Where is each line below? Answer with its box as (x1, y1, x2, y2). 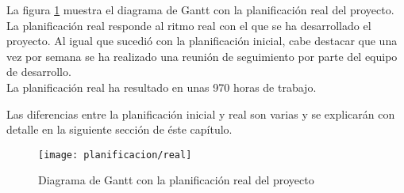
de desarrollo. (6, 63, 71, 80)
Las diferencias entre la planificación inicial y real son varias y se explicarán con (6, 105, 395, 122)
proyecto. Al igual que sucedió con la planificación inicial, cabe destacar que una (6, 32, 398, 49)
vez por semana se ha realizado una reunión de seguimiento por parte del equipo (6, 47, 398, 64)
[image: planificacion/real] (38, 149, 192, 161)
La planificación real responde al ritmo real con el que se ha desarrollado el (6, 17, 371, 33)
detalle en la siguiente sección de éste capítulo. (6, 121, 233, 138)
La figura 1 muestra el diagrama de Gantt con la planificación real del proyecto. (6, 2, 394, 17)
